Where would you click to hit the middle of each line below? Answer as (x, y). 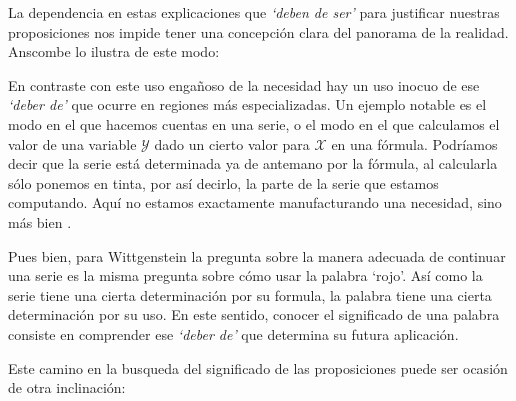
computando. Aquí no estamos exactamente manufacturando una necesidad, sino (255, 202)
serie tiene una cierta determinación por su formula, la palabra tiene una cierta (250, 294)
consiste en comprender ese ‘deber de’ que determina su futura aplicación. (233, 333)
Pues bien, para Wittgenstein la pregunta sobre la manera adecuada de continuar (257, 255)
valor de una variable (72, 143)
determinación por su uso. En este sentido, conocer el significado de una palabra (254, 314)
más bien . (40, 221)
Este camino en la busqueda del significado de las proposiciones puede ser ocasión (258, 367)
